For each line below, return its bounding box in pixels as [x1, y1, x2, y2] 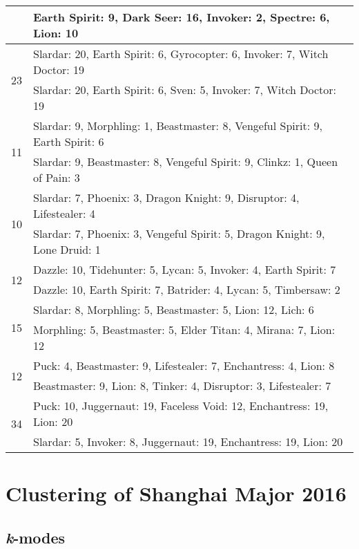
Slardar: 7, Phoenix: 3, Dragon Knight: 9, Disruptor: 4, [33, 189, 300, 205]
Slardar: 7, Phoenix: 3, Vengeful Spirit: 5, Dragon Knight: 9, [33, 225, 325, 241]
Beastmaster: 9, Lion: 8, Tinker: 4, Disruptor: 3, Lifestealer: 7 [33, 378, 331, 393]
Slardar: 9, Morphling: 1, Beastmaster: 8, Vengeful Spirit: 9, [33, 118, 322, 133]
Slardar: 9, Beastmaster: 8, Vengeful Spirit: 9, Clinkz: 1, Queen [33, 153, 338, 169]
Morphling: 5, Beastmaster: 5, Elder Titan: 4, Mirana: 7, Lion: [33, 322, 336, 337]
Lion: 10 [33, 25, 79, 41]
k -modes [6, 526, 66, 548]
